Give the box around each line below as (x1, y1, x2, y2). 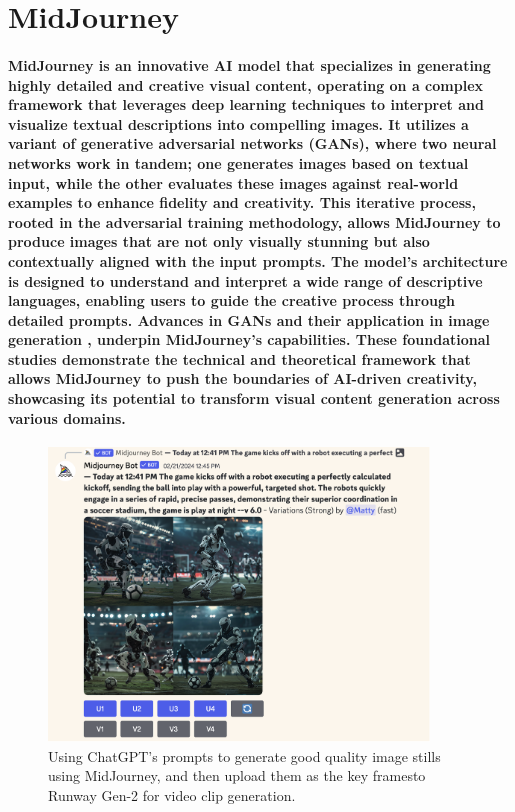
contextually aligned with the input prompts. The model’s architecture (8, 250, 508, 271)
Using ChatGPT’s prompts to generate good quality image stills (48, 745, 441, 766)
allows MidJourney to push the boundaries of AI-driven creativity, (8, 368, 477, 389)
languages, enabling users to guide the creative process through (8, 290, 455, 311)
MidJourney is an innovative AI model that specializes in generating (8, 54, 491, 75)
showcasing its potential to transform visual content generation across (8, 388, 500, 409)
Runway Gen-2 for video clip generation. (48, 785, 296, 806)
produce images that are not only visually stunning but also (8, 231, 430, 252)
